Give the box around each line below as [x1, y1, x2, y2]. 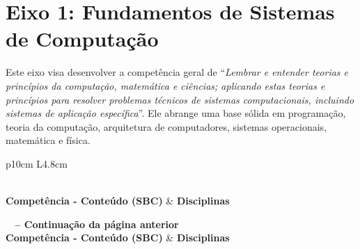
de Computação [6, 24, 159, 53]
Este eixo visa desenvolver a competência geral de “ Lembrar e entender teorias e [6, 65, 349, 79]
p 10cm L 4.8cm [6, 156, 68, 170]
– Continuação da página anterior [15, 216, 179, 231]
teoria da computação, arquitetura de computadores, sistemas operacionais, [6, 119, 327, 134]
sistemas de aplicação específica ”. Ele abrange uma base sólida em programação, [6, 106, 346, 120]
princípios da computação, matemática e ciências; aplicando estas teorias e [6, 78, 325, 93]
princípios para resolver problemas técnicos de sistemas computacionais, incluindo [6, 92, 354, 106]
